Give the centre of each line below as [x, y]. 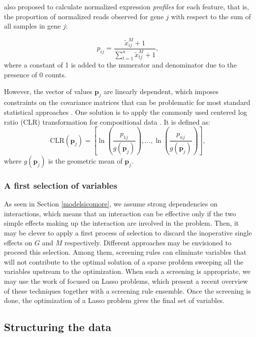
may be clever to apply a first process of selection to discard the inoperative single [128, 233]
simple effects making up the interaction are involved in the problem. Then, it [122, 223]
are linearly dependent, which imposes [161, 91]
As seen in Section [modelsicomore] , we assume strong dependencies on [111, 204]
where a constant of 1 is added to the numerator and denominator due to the [120, 65]
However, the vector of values [48, 91]
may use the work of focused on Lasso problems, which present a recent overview [126, 281]
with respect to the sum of [211, 16]
